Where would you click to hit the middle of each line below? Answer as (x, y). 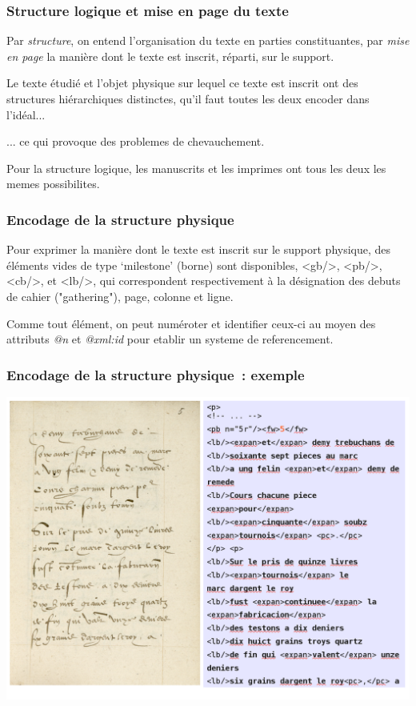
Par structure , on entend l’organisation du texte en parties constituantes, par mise (208, 40)
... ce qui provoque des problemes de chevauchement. (136, 141)
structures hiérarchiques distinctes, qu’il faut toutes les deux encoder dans (188, 98)
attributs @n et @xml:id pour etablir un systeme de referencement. (170, 339)
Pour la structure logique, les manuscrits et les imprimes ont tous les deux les (196, 168)
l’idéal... (26, 114)
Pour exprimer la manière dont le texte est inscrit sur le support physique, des (199, 249)
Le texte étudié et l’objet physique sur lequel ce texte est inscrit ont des (182, 83)
